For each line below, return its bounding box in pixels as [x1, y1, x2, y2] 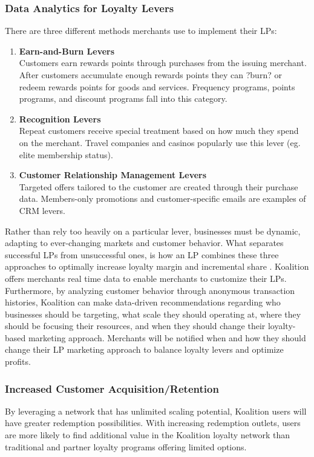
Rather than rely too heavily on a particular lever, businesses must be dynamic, [5, 224, 301, 237]
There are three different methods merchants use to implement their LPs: [5, 24, 277, 37]
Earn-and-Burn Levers [19, 44, 115, 57]
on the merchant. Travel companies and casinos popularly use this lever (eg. [19, 136, 301, 148]
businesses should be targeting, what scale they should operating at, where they [5, 307, 301, 320]
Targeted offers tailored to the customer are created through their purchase [19, 180, 298, 193]
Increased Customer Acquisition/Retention [5, 381, 219, 396]
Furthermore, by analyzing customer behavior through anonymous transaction [5, 284, 295, 296]
